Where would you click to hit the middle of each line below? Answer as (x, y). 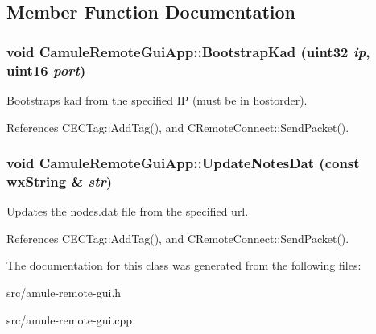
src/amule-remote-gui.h (64, 293)
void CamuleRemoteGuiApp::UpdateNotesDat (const (183, 163)
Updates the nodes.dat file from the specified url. (128, 211)
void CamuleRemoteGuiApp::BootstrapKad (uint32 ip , (188, 51)
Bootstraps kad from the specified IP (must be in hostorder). (157, 99)
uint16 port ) (46, 70)
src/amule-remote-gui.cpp (70, 319)
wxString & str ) (60, 181)
